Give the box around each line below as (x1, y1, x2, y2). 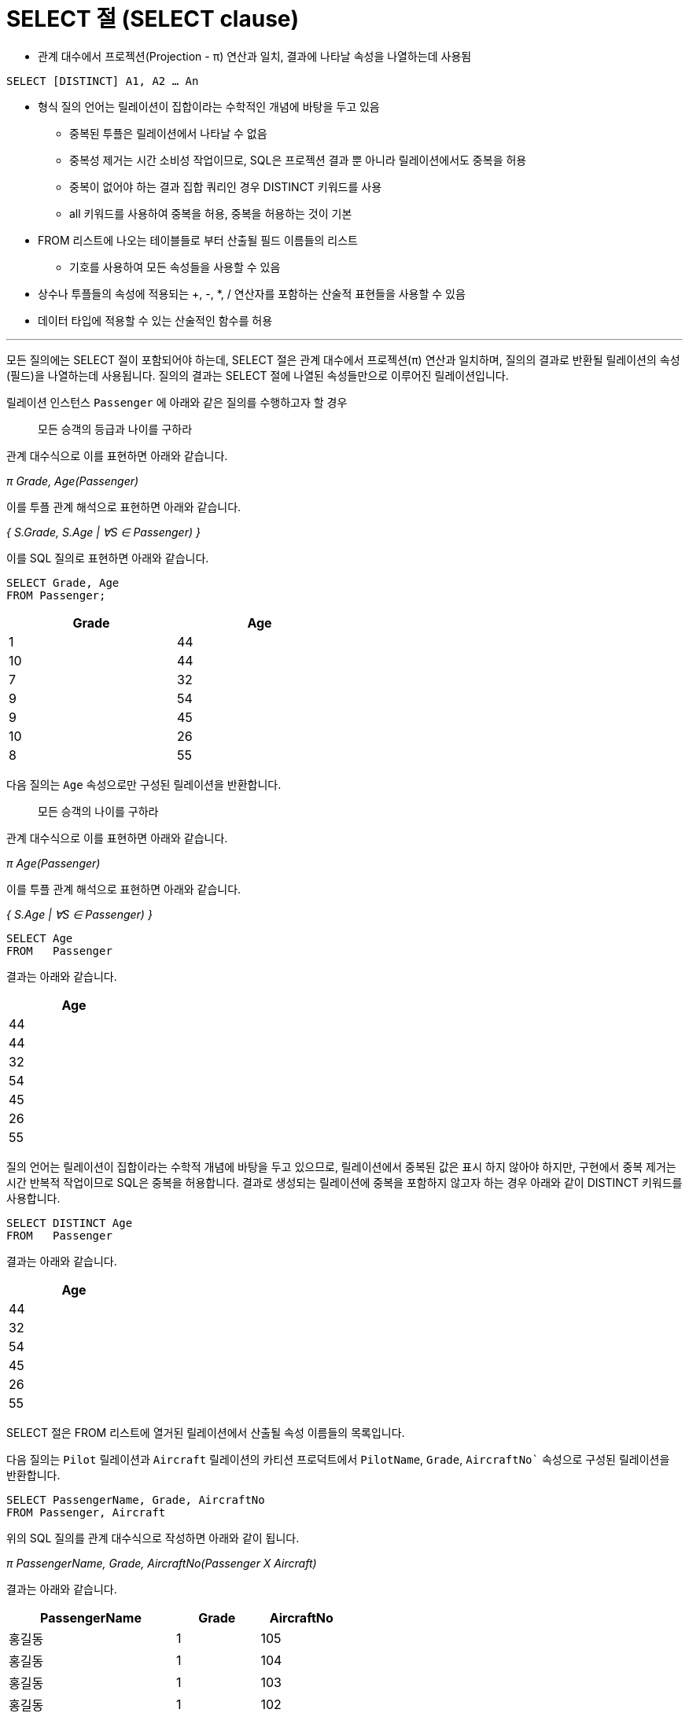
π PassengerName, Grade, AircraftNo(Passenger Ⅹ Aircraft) (6, 1556, 317, 1570)
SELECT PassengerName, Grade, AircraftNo (6, 1493, 265, 1506)
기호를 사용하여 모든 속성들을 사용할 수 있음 (69, 260, 281, 274)
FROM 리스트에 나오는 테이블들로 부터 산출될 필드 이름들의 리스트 (38, 233, 359, 247)
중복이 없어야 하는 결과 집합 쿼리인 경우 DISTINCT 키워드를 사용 (69, 179, 382, 193)
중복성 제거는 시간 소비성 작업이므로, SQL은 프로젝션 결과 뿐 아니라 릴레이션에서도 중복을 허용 (69, 153, 527, 167)
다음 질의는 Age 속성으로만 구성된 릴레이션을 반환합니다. (6, 777, 282, 791)
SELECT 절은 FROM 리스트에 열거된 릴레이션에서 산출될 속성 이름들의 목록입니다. (6, 1425, 405, 1439)
